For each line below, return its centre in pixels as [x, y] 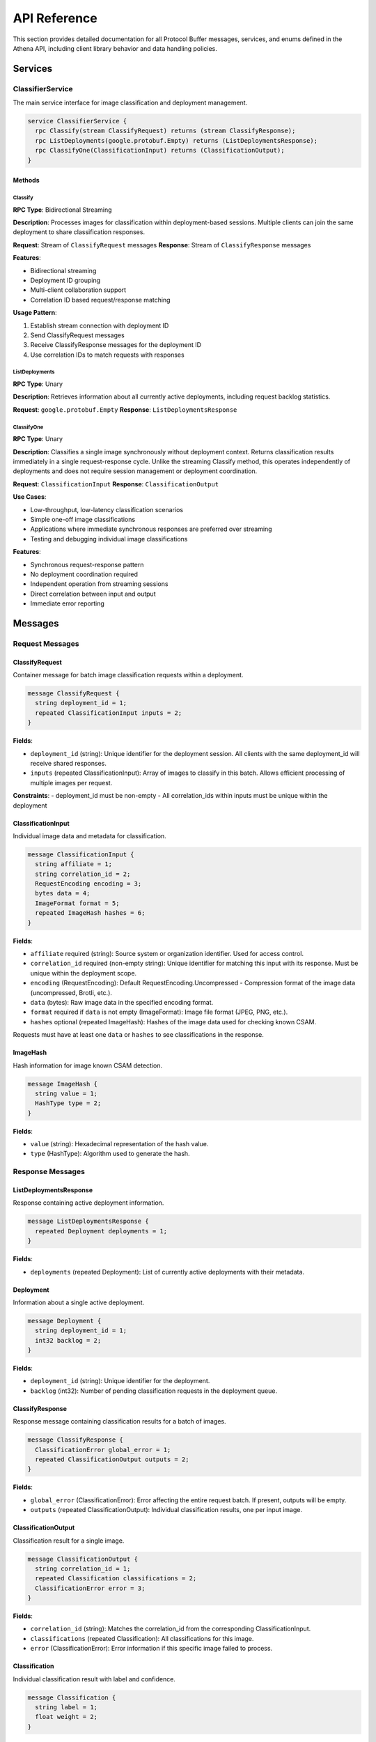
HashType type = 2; [68, 1103]
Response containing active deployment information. [88, 1203]
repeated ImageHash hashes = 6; [90, 913]
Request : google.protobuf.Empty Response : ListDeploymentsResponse [125, 409]
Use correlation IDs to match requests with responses [107, 355]
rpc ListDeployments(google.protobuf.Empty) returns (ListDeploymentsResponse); [177, 140]
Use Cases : [30, 497]
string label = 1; [66, 1708]
